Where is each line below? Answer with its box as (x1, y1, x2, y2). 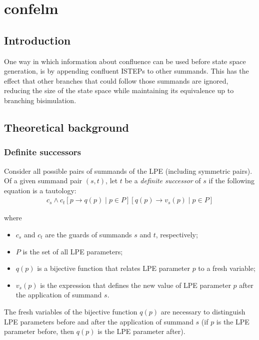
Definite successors (4, 146, 81, 158)
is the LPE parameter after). (97, 326, 185, 336)
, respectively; (155, 229, 198, 239)
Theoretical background (4, 119, 129, 135)
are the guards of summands (45, 229, 132, 239)
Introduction (4, 32, 71, 48)
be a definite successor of (124, 175, 201, 186)
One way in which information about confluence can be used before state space (4, 56, 246, 66)
